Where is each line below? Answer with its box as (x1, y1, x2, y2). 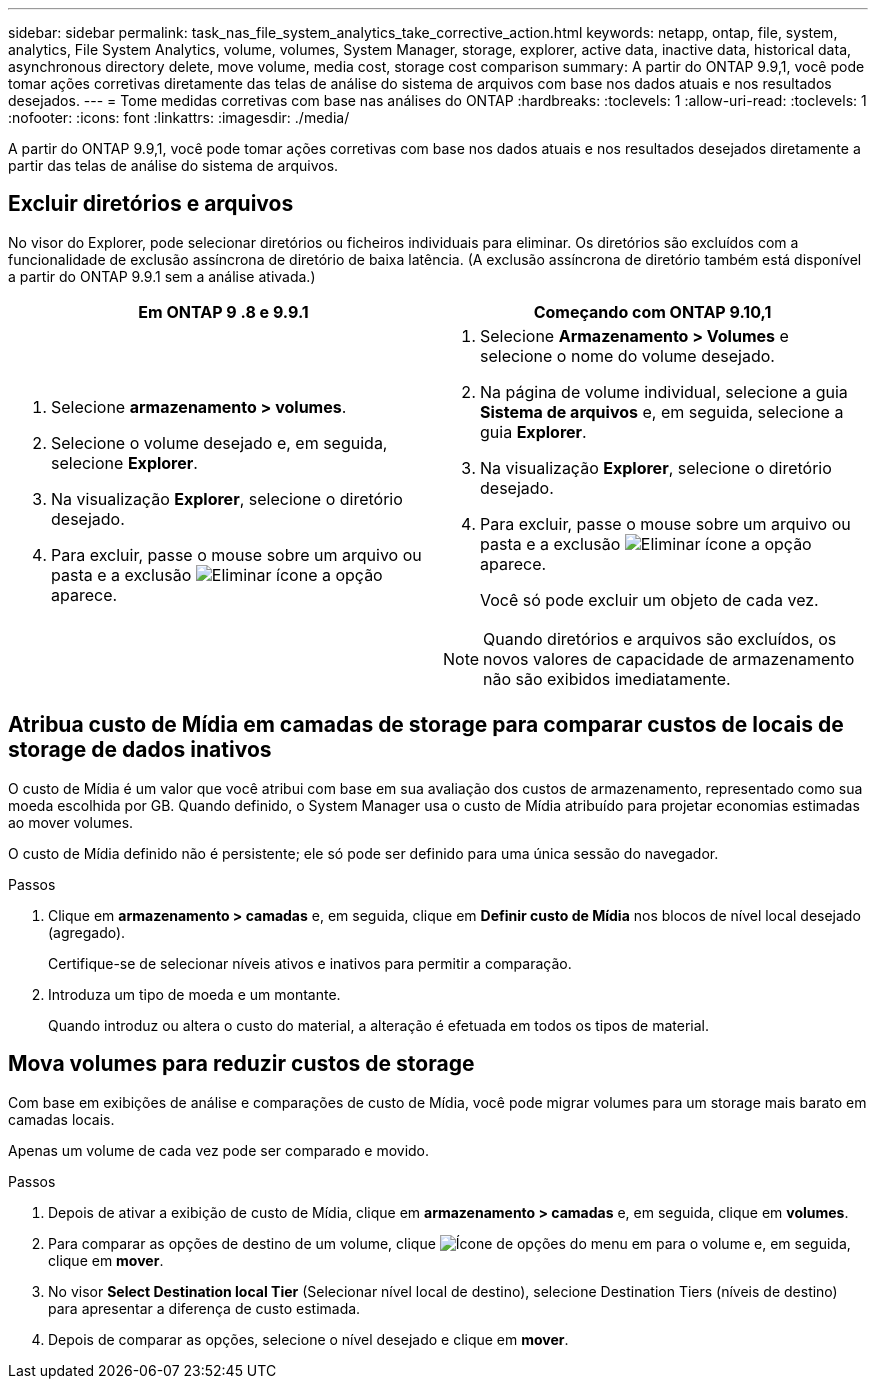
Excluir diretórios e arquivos (8, 191, 294, 217)
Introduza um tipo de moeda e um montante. (48, 985, 341, 1003)
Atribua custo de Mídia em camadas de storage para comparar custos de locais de (8, 712, 844, 738)
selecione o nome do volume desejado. (480, 345, 775, 366)
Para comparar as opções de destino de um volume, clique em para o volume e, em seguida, (48, 1234, 851, 1252)
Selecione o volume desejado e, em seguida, (51, 432, 388, 453)
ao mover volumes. (8, 813, 134, 831)
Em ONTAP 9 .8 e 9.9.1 (138, 301, 309, 322)
